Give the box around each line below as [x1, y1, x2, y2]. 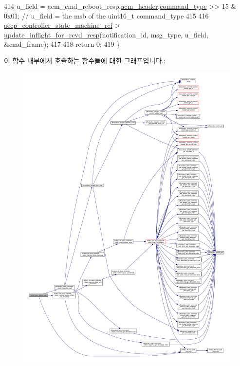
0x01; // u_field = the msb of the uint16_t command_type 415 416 [4, 10, 209, 20]
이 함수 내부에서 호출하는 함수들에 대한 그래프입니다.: [4, 55, 166, 65]
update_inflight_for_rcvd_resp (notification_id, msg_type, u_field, [4, 29, 208, 39]
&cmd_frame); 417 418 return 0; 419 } [4, 39, 120, 49]
